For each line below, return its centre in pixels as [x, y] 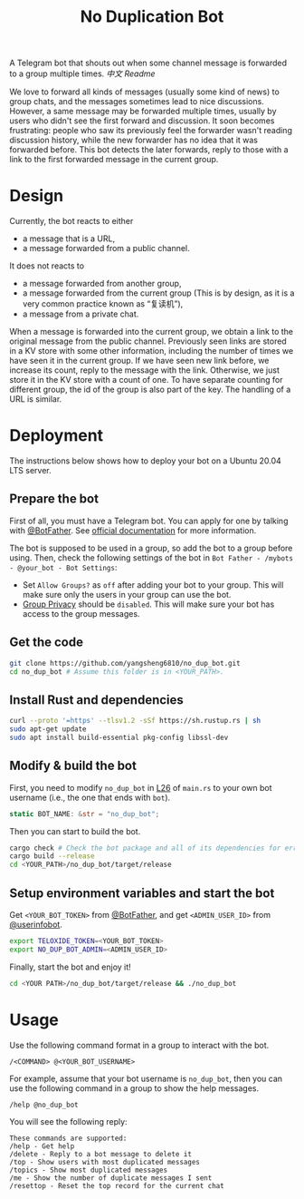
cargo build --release [52, 856]
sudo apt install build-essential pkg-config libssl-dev [119, 737]
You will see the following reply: [69, 1121]
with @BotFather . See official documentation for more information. [133, 530]
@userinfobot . [36, 924]
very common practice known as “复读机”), [103, 304]
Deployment [57, 436]
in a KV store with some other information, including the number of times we [152, 351]
